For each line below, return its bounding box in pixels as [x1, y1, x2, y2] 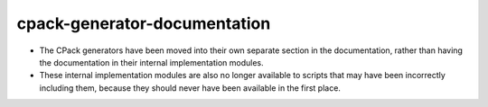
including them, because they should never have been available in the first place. [39, 82, 341, 94]
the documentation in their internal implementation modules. [39, 57, 264, 67]
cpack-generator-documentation [16, 13, 271, 33]
